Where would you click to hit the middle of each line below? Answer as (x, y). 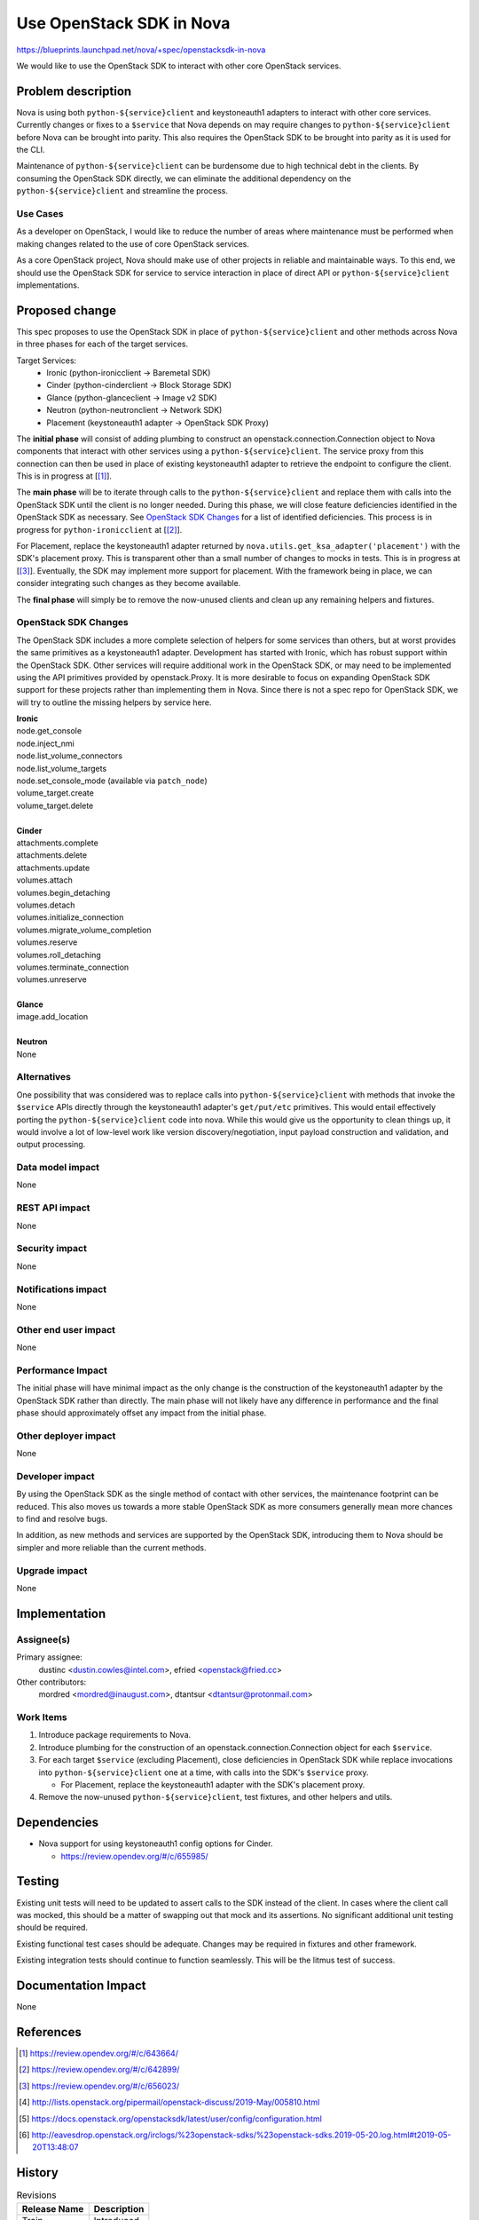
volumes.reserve (47, 942)
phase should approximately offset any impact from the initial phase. (141, 1413)
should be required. (52, 1928)
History (38, 2172)
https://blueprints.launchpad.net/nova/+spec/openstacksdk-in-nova (141, 50)
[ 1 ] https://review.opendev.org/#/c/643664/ (99, 2053)
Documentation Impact (81, 1985)
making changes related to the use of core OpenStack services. (133, 243)
